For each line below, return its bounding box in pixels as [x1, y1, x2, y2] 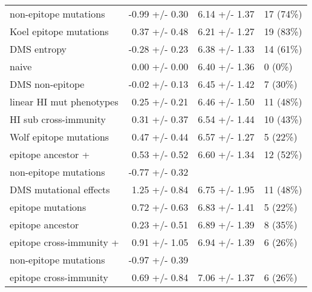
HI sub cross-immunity [10, 112, 106, 126]
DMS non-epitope [10, 77, 85, 91]
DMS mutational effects [10, 182, 110, 196]
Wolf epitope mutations [10, 130, 109, 144]
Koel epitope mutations [10, 24, 109, 38]
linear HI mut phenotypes [10, 95, 119, 108]
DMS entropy [10, 42, 67, 56]
